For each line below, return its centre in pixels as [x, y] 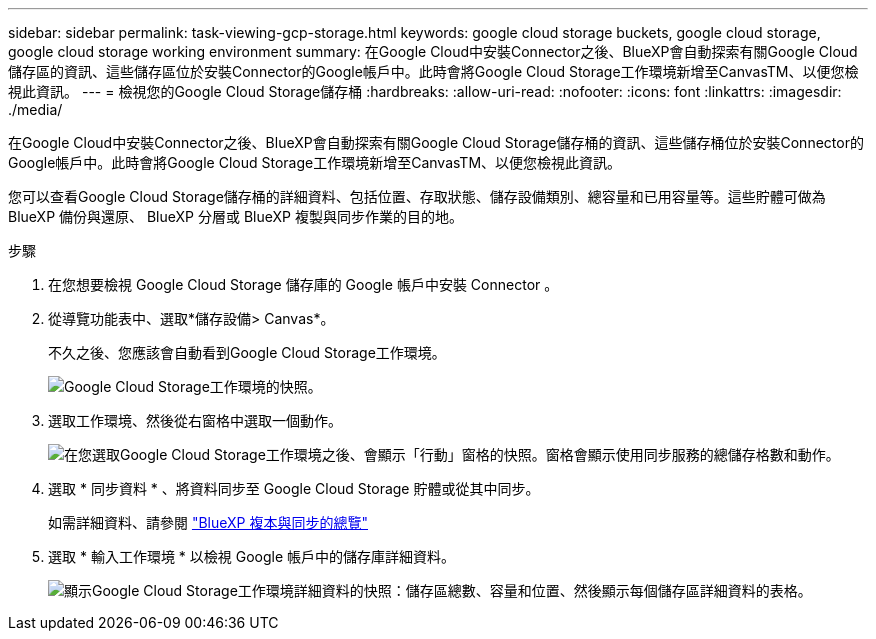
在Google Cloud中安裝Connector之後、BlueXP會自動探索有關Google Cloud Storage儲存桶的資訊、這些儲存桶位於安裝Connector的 [436, 142]
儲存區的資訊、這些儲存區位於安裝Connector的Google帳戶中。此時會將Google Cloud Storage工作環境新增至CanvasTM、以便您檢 [433, 71]
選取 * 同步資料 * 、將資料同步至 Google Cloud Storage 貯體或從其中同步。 [294, 488]
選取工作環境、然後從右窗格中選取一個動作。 [195, 420]
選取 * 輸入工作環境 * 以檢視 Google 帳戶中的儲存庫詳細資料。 [252, 556]
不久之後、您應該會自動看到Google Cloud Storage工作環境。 [247, 352]
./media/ [35, 109]
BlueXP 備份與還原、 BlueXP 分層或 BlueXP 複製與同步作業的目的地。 [235, 216]
